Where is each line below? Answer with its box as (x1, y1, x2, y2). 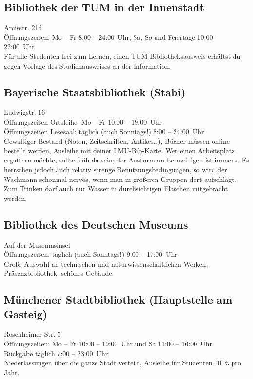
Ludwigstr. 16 (4, 107, 45, 117)
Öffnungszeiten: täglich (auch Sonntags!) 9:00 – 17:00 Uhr (4, 249, 177, 259)
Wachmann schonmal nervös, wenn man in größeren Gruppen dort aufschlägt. (4, 174, 236, 184)
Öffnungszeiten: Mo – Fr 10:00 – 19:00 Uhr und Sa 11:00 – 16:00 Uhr (4, 339, 213, 349)
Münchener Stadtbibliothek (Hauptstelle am (4, 292, 233, 307)
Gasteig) (4, 306, 47, 321)
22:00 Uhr (4, 41, 35, 52)
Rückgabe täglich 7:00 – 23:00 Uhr (4, 348, 108, 358)
